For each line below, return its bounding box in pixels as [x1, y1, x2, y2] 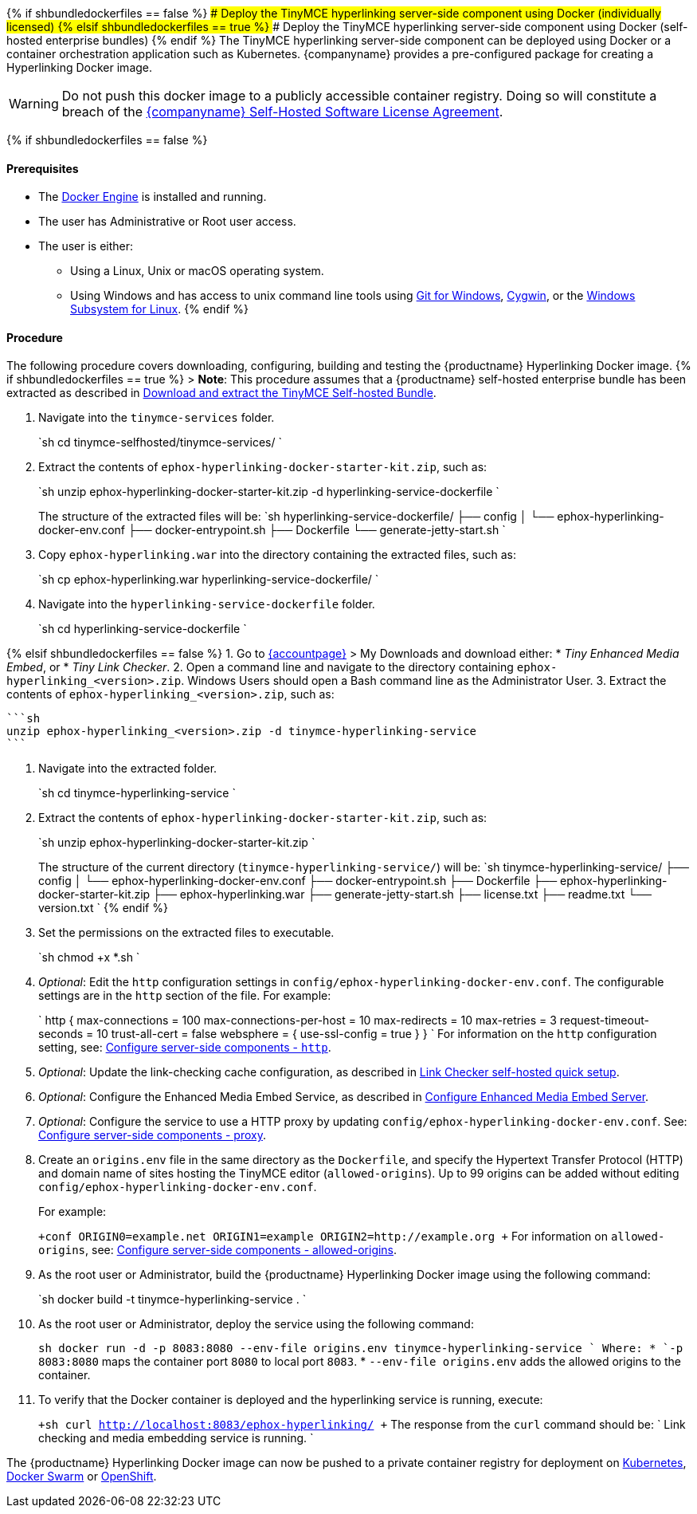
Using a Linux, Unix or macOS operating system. [70, 264, 324, 278]
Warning [9, 96, 59, 112]
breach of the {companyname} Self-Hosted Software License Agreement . [61, 104, 503, 120]
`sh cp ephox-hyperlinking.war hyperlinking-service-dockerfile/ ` [38, 572, 379, 587]
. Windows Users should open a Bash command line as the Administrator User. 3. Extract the [181, 674, 667, 688]
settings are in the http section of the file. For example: [38, 989, 331, 1003]
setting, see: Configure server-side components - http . [38, 1040, 331, 1055]
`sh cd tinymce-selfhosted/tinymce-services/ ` [38, 435, 282, 450]
